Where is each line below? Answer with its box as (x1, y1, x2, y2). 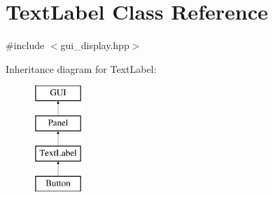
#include (6, 38, 45, 53)
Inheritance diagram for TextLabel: (6, 61, 157, 76)
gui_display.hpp (60, 38, 129, 53)
